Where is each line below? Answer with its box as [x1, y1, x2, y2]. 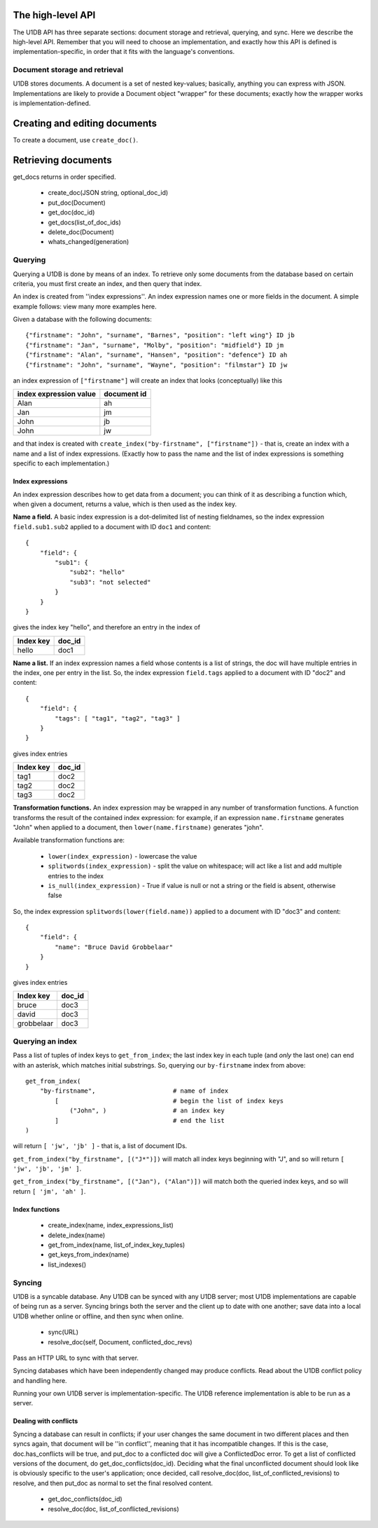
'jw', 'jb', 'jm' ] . [13, 1164, 82, 1173]
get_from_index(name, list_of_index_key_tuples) [48, 1241, 185, 1249]
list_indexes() [48, 1260, 87, 1269]
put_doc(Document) [48, 198, 106, 207]
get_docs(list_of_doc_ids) [48, 218, 122, 226]
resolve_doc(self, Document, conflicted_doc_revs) [48, 1337, 192, 1346]
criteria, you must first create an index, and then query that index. [13, 279, 202, 287]
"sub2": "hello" [69, 568, 125, 576]
